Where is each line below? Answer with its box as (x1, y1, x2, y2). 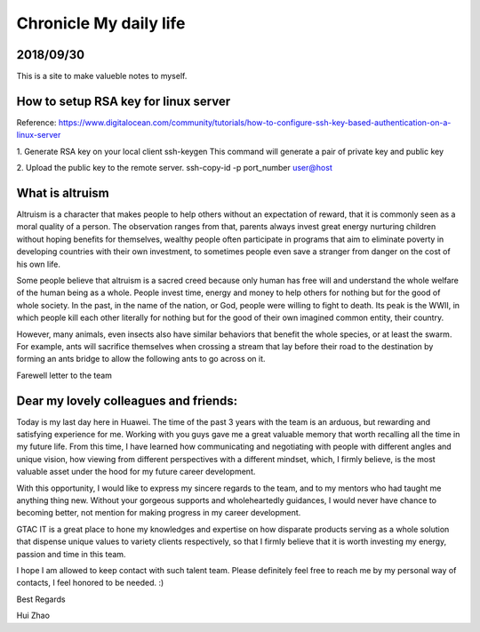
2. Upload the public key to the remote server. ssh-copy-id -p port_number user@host (16, 163, 332, 173)
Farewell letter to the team (16, 370, 113, 380)
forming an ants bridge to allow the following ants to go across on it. (16, 354, 266, 364)
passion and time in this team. (16, 548, 126, 559)
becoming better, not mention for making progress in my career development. (16, 508, 301, 518)
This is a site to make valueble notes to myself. (16, 71, 188, 82)
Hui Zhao (16, 610, 51, 621)
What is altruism (16, 185, 110, 200)
